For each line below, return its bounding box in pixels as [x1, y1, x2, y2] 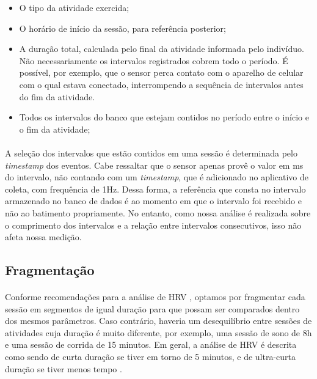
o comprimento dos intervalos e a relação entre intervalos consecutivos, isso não [5, 218, 302, 231]
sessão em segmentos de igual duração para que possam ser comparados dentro [5, 302, 300, 315]
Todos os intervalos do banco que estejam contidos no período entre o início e [19, 111, 309, 123]
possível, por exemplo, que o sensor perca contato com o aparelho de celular [19, 66, 304, 79]
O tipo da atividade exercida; [19, 1, 129, 13]
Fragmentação [5, 260, 95, 279]
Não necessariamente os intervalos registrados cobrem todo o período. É [19, 54, 288, 67]
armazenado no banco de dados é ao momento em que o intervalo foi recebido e [5, 194, 302, 207]
